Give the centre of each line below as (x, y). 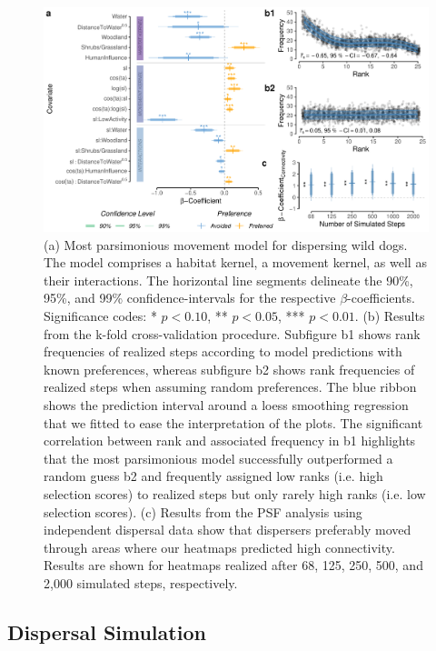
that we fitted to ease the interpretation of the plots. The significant (233, 422)
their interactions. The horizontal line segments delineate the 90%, (228, 280)
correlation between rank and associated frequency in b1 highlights (230, 441)
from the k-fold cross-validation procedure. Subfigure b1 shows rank (232, 333)
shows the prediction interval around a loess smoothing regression (226, 404)
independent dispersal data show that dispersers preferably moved (228, 530)
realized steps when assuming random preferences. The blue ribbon (230, 387)
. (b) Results (390, 315)
